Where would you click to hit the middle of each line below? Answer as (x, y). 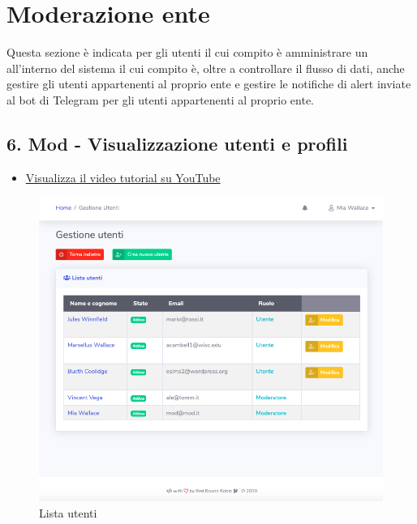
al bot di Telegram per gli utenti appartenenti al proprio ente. (161, 99)
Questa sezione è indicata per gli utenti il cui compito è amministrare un (187, 52)
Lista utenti (68, 512)
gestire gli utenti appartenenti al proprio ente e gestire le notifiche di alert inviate (209, 84)
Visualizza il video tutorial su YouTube (123, 177)
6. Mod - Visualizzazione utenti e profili (177, 143)
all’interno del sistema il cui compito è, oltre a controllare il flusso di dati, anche (206, 68)
